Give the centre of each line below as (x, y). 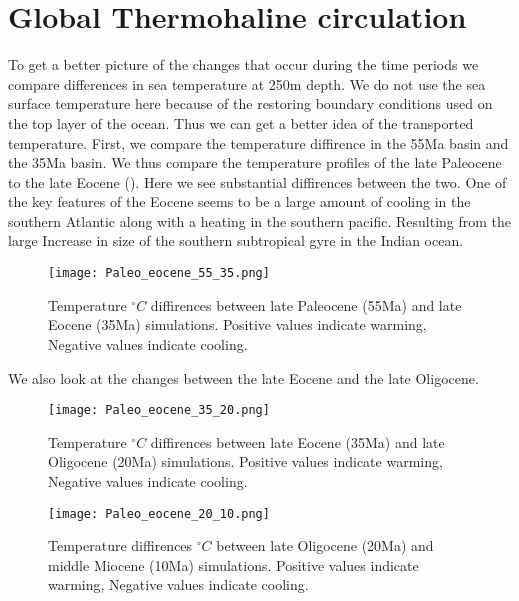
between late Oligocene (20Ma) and (325, 545)
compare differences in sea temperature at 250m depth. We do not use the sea (247, 83)
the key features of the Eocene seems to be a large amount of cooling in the (239, 201)
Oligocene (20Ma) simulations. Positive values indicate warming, (245, 461)
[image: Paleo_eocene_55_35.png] (159, 273)
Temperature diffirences (120, 545)
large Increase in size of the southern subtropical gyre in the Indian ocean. (236, 240)
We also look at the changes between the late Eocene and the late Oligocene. (243, 377)
